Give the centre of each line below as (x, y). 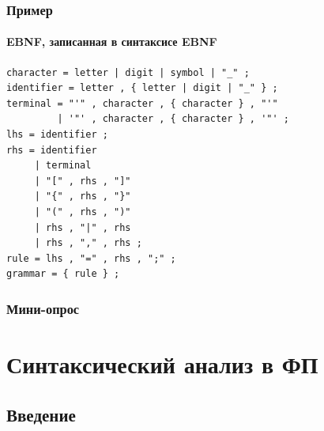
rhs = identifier (52, 150)
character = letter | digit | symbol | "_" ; (128, 72)
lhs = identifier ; (57, 135)
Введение (41, 414)
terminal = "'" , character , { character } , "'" (142, 103)
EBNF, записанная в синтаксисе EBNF (112, 42)
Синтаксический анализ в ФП (162, 363)
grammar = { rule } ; (63, 274)
